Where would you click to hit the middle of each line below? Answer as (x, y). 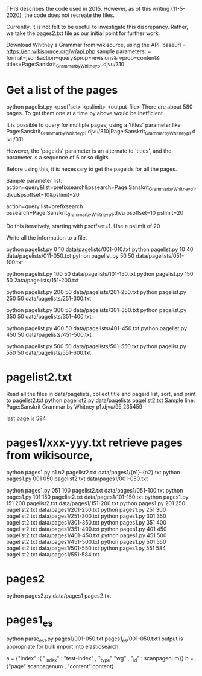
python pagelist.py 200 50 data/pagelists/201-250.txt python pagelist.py (96, 292)
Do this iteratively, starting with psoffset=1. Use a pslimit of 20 (83, 226)
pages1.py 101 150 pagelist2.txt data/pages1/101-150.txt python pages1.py (97, 497)
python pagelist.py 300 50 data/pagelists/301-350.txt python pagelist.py (96, 310)
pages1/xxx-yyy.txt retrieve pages (94, 443)
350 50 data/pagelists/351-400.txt (49, 317)
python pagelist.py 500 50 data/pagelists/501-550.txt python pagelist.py (96, 346)
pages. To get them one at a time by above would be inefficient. (85, 113)
